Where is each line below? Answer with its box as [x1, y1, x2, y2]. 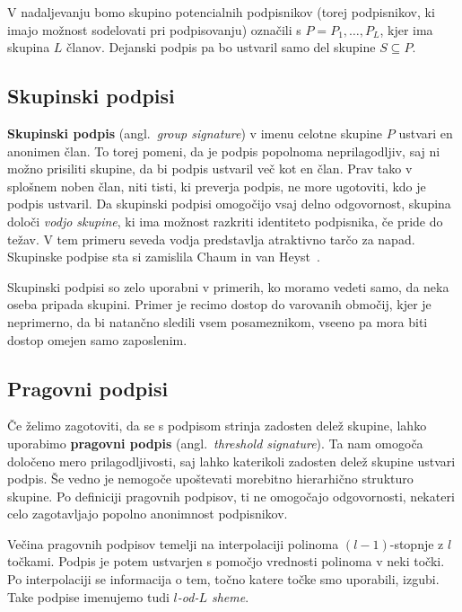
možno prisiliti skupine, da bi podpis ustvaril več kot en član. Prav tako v [7, 159, 413, 178]
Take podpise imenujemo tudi [7, 587, 170, 606]
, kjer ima [379, 20, 433, 39]
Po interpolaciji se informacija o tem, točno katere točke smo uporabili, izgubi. [7, 570, 440, 589]
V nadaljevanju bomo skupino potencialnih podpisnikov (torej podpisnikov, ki [7, 3, 435, 21]
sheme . [211, 587, 249, 606]
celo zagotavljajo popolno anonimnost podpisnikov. [7, 504, 288, 523]
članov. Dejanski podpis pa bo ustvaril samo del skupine [66, 38, 376, 57]
